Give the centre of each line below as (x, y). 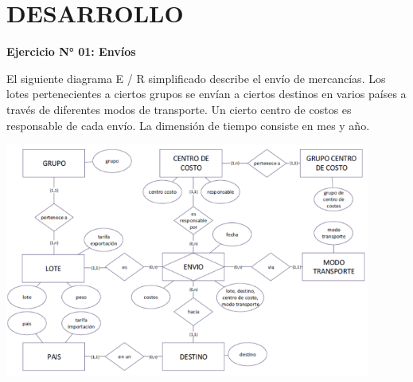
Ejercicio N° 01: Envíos (71, 51)
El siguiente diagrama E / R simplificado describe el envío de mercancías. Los (196, 78)
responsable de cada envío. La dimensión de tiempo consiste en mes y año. (188, 125)
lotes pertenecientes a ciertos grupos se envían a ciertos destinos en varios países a (206, 94)
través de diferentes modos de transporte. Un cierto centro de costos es (179, 109)
